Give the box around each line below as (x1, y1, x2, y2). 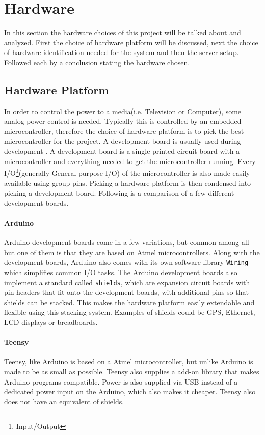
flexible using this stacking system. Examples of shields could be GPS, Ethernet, (4, 307, 255, 317)
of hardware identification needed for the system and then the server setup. (4, 47, 239, 58)
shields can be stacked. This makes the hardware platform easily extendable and (4, 296, 255, 307)
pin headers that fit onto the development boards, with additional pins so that (4, 287, 249, 297)
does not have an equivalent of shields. (4, 396, 124, 406)
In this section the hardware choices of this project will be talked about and (4, 27, 241, 38)
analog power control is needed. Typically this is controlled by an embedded (4, 116, 242, 126)
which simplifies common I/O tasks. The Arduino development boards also (4, 266, 237, 277)
